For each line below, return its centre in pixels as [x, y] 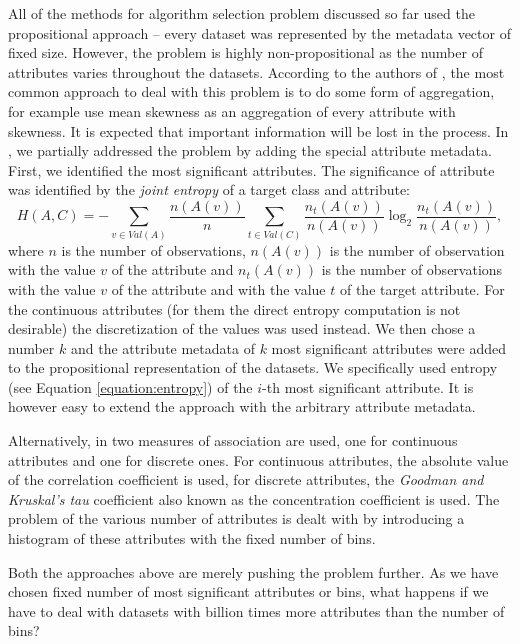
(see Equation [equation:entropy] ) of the [130, 386]
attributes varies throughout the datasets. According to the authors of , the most [256, 71]
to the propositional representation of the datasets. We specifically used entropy [253, 367]
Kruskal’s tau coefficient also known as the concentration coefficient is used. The [254, 498]
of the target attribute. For [422, 288]
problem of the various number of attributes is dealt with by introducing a [236, 518]
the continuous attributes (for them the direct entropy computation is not [234, 308]
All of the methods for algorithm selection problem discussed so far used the [241, 13]
